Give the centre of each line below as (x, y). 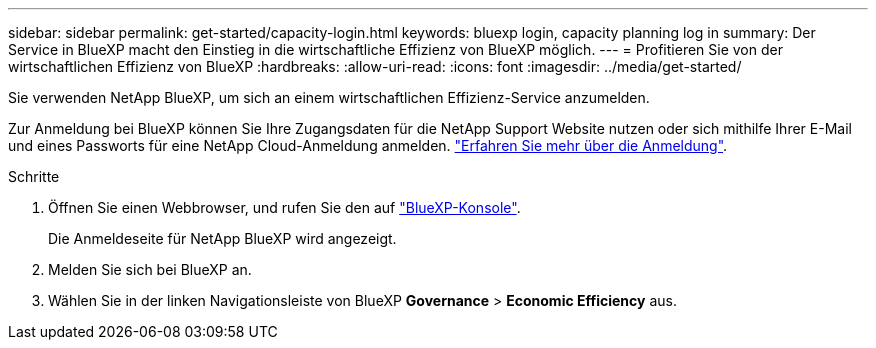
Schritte (34, 176)
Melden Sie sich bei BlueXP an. (150, 269)
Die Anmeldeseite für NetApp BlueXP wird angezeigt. (222, 238)
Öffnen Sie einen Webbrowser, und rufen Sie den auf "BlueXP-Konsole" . (284, 207)
